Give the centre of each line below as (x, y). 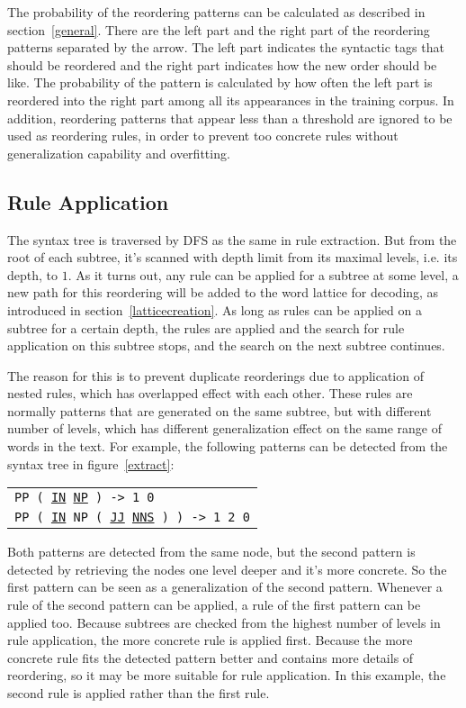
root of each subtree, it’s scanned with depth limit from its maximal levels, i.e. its (233, 257)
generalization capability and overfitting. (119, 153)
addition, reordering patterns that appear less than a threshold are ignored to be (230, 118)
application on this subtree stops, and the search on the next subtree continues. (226, 345)
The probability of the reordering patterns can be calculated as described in (216, 12)
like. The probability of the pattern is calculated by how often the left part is (220, 82)
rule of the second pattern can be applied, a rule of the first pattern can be (214, 605)
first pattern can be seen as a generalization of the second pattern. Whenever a (225, 587)
